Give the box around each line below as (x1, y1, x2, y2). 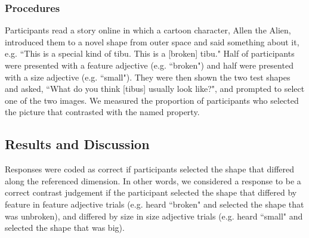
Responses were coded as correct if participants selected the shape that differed (5, 163, 295, 175)
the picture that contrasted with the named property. (5, 106, 200, 118)
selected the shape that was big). (5, 221, 125, 234)
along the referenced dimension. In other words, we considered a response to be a (5, 174, 301, 187)
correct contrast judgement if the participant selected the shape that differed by (5, 186, 297, 199)
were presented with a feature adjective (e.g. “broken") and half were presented (5, 59, 293, 71)
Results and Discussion (5, 135, 150, 153)
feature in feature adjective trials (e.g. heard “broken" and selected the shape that (5, 197, 304, 210)
